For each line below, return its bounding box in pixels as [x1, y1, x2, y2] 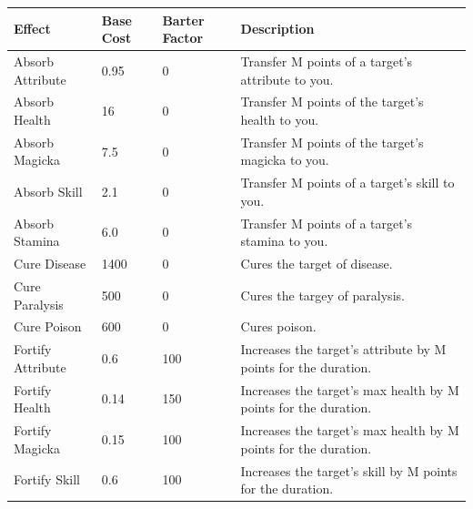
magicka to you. [240, 150, 329, 169]
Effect [14, 19, 51, 38]
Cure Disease [14, 254, 86, 273]
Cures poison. [240, 317, 317, 336]
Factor [162, 28, 204, 47]
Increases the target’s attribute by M [240, 340, 447, 359]
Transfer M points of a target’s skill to [240, 173, 455, 192]
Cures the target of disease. [240, 254, 393, 273]
